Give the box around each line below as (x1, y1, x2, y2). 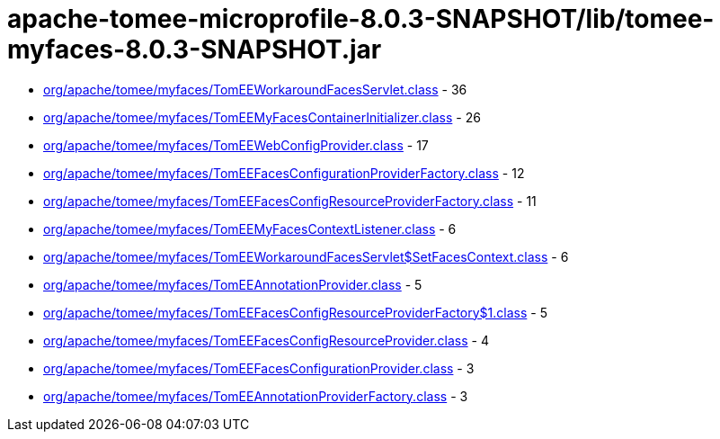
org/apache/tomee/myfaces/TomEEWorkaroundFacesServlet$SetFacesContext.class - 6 (43, 248, 569, 264)
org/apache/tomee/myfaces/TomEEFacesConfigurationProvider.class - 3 (43, 360, 475, 376)
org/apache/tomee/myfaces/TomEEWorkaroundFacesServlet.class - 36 (43, 81, 467, 97)
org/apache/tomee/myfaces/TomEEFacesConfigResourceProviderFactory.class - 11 (43, 193, 537, 209)
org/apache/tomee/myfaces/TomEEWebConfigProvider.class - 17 (43, 137, 429, 153)
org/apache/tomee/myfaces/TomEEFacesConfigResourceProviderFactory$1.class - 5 (43, 304, 547, 320)
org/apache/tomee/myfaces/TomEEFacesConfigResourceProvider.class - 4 (43, 332, 489, 348)
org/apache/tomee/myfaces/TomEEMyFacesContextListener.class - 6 (43, 220, 457, 237)
